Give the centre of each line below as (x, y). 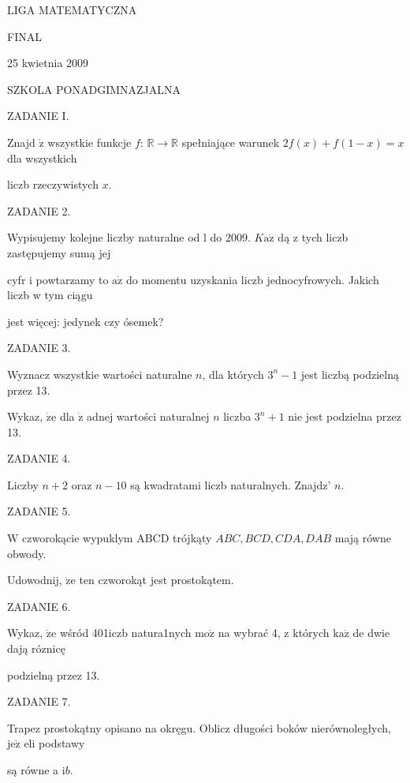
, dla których (233, 374)
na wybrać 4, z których (274, 633)
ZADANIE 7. (39, 701)
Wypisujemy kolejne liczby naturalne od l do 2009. (129, 237)
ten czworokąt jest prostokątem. (157, 580)
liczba (237, 416)
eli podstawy (54, 743)
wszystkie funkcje (89, 142)
